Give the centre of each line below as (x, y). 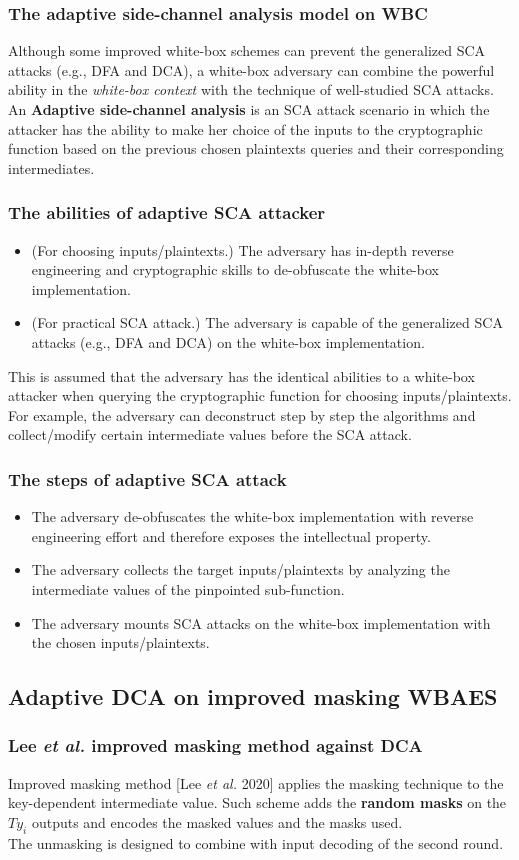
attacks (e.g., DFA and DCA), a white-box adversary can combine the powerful (251, 69)
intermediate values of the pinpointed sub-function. (188, 588)
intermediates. (51, 167)
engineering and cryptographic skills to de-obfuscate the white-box (235, 269)
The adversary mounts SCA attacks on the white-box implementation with (261, 622)
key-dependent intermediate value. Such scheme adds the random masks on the (257, 802)
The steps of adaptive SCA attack (147, 478)
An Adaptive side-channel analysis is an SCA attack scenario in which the (249, 109)
